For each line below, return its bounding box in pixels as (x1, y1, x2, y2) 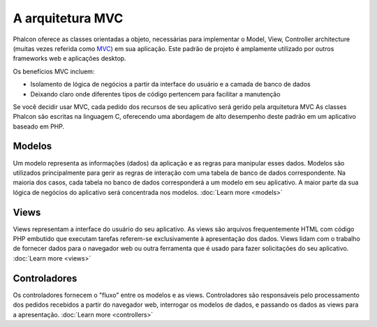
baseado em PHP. (13, 122, 65, 131)
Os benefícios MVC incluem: (13, 67, 95, 75)
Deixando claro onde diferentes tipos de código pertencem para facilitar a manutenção (30, 89, 281, 98)
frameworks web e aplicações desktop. (13, 54, 126, 63)
